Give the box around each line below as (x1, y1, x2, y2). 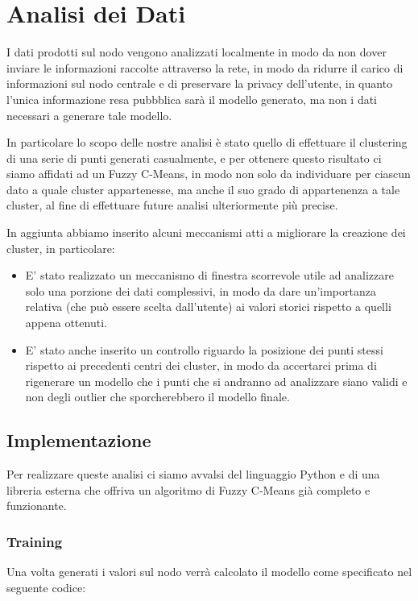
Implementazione (6, 428, 151, 453)
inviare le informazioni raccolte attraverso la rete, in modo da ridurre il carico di (6, 59, 404, 76)
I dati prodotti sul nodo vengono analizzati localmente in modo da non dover (6, 44, 387, 60)
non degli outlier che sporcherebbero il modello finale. (25, 388, 290, 405)
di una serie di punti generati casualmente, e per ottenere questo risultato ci (6, 149, 382, 166)
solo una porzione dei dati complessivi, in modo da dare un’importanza (25, 282, 376, 299)
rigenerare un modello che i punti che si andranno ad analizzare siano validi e (25, 372, 408, 389)
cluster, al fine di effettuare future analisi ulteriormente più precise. (6, 197, 338, 213)
